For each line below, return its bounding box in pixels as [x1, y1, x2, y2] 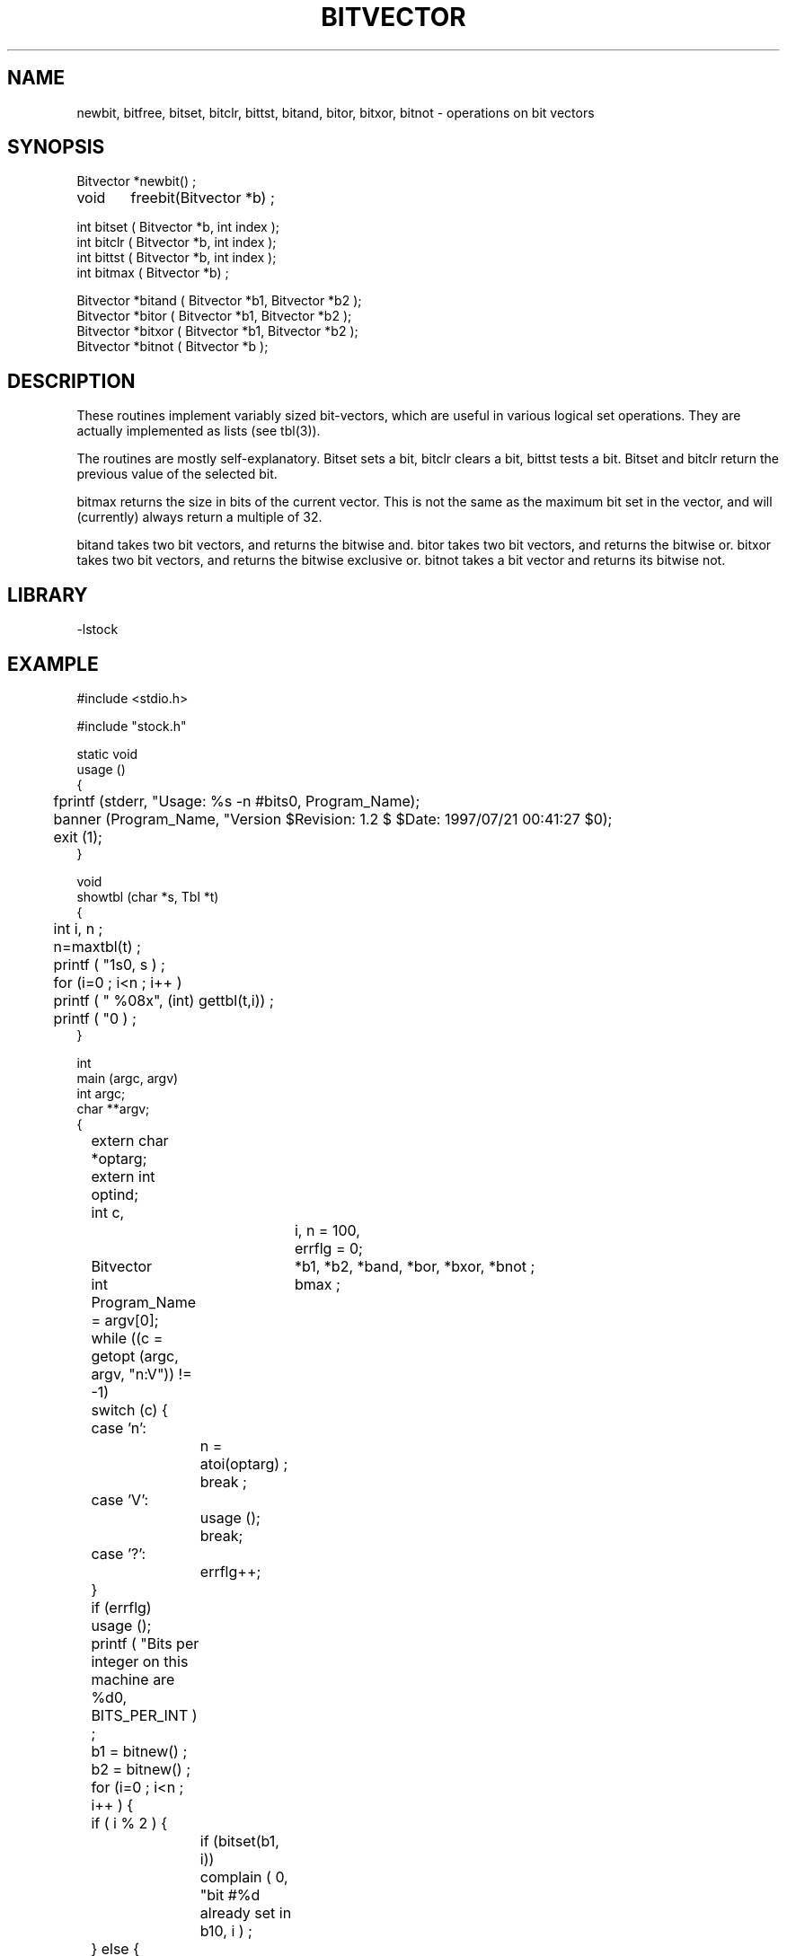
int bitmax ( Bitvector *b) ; [76, 265, 229, 281]
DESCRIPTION [7, 369, 136, 392]
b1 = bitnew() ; [91, 1741, 188, 1760]
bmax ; [294, 1274, 340, 1293]
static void [76, 745, 138, 762]
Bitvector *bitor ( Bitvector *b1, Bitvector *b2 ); [76, 308, 352, 324]
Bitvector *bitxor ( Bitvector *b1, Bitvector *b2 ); [76, 323, 358, 339]
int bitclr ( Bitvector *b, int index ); [76, 234, 277, 251]
